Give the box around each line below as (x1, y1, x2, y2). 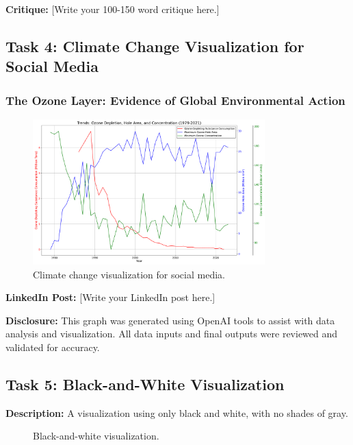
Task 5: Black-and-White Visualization (5, 373, 285, 394)
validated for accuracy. (5, 339, 100, 354)
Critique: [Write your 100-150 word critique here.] (5, 2, 220, 16)
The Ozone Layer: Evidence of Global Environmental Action (5, 91, 345, 108)
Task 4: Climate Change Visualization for (5, 35, 304, 56)
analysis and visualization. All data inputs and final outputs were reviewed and (5, 326, 338, 341)
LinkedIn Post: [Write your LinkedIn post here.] (5, 290, 215, 304)
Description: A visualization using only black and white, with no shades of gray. (5, 405, 348, 420)
